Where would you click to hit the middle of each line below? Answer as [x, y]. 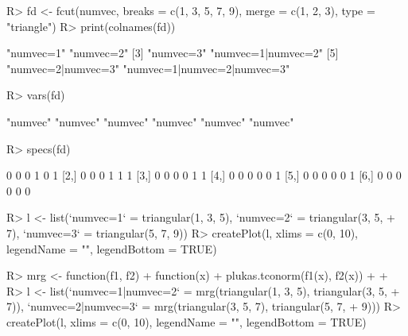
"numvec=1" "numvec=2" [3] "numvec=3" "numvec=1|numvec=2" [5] [173, 53]
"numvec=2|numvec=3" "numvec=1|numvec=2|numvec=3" [148, 68]
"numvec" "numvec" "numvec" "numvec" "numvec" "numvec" [150, 121]
